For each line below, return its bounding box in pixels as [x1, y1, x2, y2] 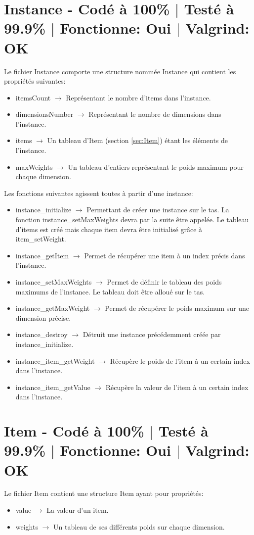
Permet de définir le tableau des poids [107, 277, 222, 287]
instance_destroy [15, 329, 68, 340]
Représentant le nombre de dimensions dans [88, 109, 221, 119]
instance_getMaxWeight [15, 303, 90, 313]
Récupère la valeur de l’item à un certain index [105, 382, 249, 392]
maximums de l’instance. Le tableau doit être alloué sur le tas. [15, 286, 205, 296]
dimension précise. [15, 312, 71, 323]
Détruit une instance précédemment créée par [83, 329, 221, 340]
